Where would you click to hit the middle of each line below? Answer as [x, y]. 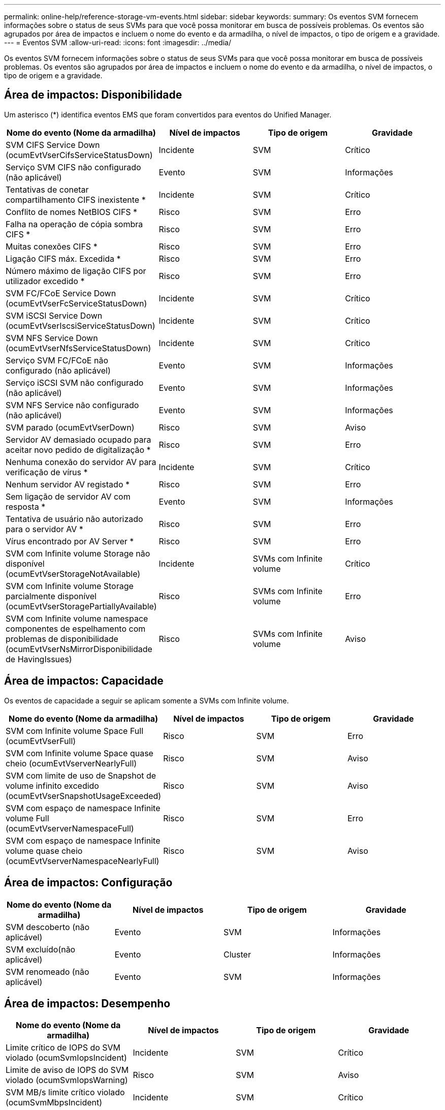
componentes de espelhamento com [76, 628]
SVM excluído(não [41, 949]
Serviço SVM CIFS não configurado [73, 167]
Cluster [237, 954]
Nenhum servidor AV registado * [68, 484]
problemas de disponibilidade [62, 639]
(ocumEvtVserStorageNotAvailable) [73, 574]
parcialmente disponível [51, 596]
